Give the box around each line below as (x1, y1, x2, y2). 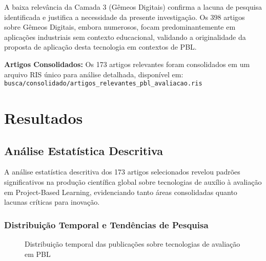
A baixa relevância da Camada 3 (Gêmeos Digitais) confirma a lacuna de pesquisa (4, 2, 262, 12)
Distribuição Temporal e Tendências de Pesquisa (4, 218, 209, 231)
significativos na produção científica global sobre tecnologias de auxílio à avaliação (4, 176, 262, 187)
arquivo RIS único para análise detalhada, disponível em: (4, 69, 183, 79)
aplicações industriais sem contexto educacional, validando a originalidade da (4, 31, 246, 42)
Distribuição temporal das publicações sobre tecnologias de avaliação (25, 238, 240, 249)
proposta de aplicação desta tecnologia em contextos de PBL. (4, 41, 197, 52)
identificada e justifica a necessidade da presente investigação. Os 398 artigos (4, 11, 245, 22)
